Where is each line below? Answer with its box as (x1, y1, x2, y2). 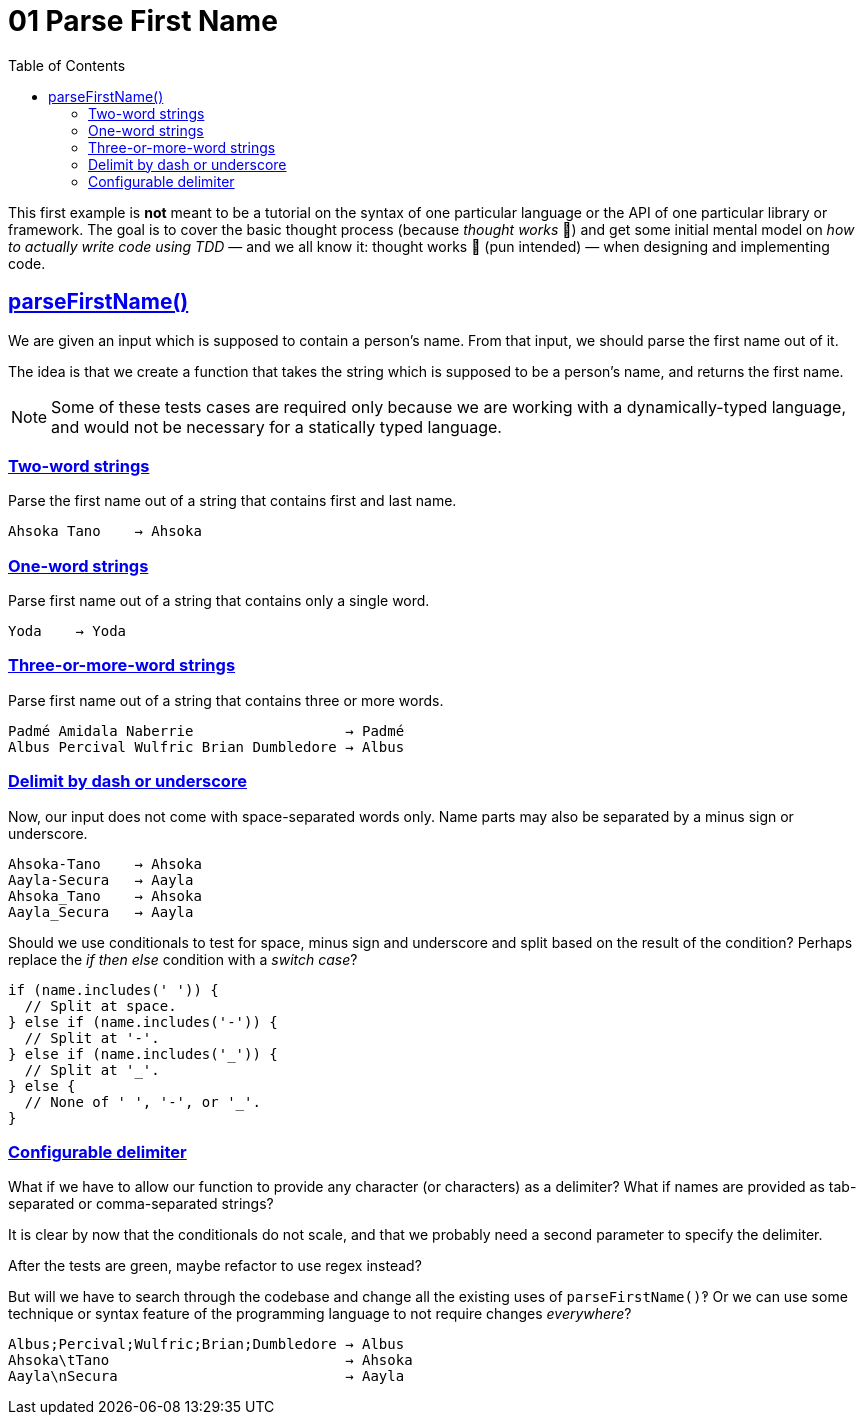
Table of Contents (8, 56, 126, 74)
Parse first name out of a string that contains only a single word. (8, 592, 430, 610)
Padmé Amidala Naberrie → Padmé (8, 722, 405, 739)
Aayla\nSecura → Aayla (8, 1368, 405, 1385)
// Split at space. (24, 997, 177, 1014)
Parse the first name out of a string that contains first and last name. (8, 492, 457, 510)
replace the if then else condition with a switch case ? (8, 950, 358, 968)
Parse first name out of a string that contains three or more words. (8, 691, 444, 709)
